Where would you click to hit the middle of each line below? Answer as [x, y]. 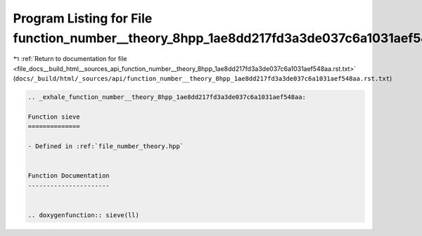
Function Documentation [69, 176]
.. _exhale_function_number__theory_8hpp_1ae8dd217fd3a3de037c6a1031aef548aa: [167, 97]
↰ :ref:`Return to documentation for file [70, 59]
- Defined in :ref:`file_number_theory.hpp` [106, 146]
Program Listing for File [83, 18]
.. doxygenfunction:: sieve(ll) [84, 215]
